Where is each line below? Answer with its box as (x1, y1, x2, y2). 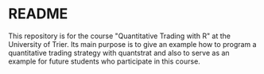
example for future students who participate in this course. (8, 56, 200, 66)
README (8, 5, 68, 23)
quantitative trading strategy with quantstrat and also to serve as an (8, 48, 230, 57)
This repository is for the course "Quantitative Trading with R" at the (8, 31, 231, 41)
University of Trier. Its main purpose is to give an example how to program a (8, 39, 257, 49)
